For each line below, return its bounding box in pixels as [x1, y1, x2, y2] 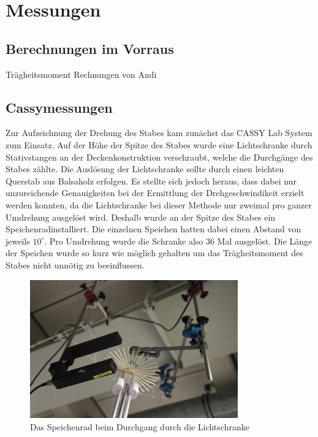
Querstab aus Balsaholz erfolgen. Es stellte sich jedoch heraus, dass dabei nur [6, 174, 297, 187]
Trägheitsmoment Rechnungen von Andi [6, 67, 157, 80]
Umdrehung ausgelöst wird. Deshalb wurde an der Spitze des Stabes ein [6, 210, 276, 223]
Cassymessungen [6, 97, 113, 116]
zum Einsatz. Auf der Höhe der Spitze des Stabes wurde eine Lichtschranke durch [6, 138, 312, 151]
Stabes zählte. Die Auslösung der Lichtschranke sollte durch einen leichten [6, 162, 284, 175]
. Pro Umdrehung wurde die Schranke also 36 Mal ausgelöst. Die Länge [44, 234, 312, 247]
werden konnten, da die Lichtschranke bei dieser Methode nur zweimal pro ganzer [6, 198, 312, 211]
